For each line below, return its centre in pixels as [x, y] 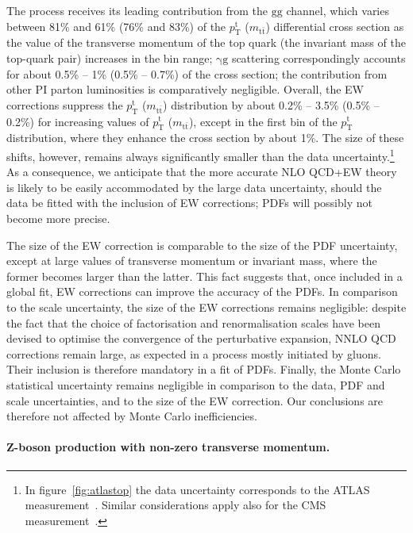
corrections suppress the [65, 104]
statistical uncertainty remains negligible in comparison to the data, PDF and [196, 384]
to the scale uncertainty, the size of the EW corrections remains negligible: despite [206, 307]
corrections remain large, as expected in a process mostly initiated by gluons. [194, 353]
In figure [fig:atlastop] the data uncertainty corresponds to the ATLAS [197, 489]
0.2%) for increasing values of [78, 121]
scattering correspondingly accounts [318, 58]
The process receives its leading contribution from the [137, 10]
